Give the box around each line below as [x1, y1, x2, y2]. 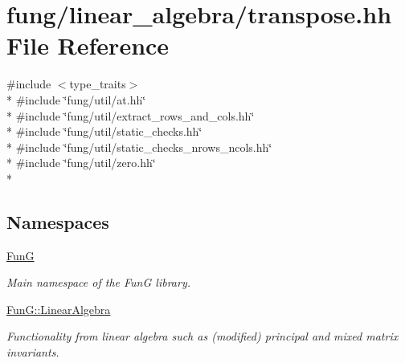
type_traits [69, 75, 126, 92]
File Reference [6, 29, 170, 62]
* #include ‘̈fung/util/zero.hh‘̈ [6, 154, 156, 171]
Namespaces [6, 209, 109, 234]
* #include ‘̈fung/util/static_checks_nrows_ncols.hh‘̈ [6, 138, 272, 155]
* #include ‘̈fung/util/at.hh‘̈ [6, 91, 146, 108]
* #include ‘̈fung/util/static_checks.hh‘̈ [6, 123, 202, 140]
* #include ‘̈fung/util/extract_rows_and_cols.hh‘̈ [6, 107, 255, 124]
